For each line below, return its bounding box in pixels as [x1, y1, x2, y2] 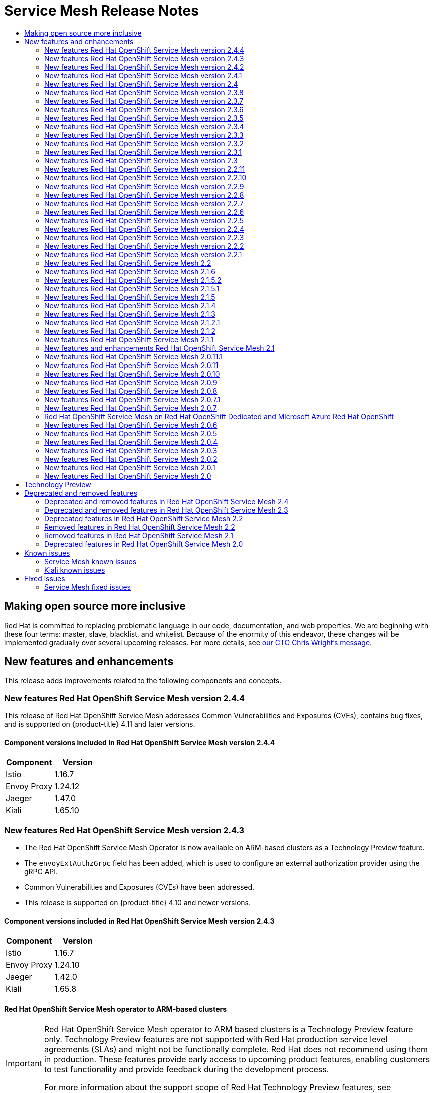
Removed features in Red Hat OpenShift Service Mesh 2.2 [44, 522, 235, 531]
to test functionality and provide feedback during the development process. [44, 1064, 329, 1074]
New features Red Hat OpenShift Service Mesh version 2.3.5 [44, 113, 244, 122]
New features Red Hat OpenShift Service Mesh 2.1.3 [44, 309, 215, 318]
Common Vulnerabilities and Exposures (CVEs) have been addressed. [24, 883, 255, 892]
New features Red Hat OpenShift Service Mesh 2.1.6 [44, 267, 215, 276]
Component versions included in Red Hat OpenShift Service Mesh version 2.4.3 [4, 916, 275, 925]
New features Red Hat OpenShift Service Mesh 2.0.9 [44, 378, 218, 387]
